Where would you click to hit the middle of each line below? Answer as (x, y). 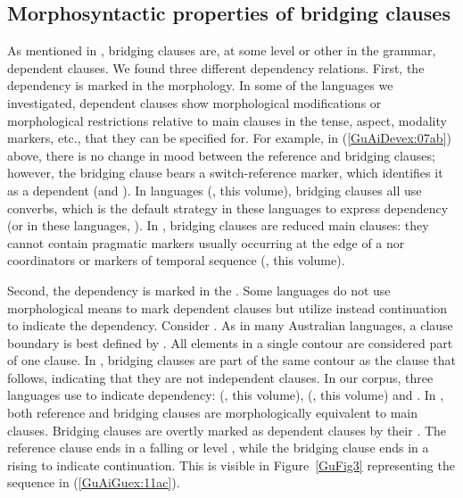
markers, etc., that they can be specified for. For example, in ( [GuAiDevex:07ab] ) (229, 138)
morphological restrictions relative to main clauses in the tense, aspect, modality (227, 120)
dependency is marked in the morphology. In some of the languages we (200, 85)
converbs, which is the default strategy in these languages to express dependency (228, 207)
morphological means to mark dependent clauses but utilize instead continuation (227, 307)
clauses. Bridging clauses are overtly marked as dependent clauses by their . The (227, 430)
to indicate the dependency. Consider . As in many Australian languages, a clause (230, 325)
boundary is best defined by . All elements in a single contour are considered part (230, 342)
